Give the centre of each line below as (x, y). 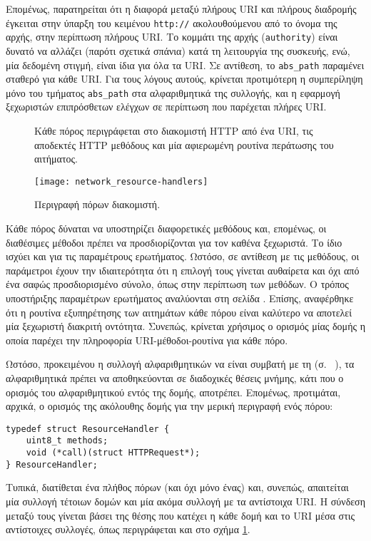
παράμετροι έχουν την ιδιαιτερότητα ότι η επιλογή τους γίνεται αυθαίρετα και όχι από (183, 270)
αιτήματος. (56, 159)
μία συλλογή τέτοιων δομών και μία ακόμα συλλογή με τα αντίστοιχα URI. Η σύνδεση (185, 501)
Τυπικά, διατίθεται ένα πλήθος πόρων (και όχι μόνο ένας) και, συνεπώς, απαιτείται (177, 487)
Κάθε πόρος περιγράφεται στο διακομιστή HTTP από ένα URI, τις (174, 130)
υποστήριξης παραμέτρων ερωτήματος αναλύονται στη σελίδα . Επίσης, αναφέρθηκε (180, 298)
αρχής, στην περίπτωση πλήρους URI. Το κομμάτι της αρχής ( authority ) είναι (172, 37)
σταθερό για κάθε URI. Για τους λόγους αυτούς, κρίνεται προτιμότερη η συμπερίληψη (184, 79)
